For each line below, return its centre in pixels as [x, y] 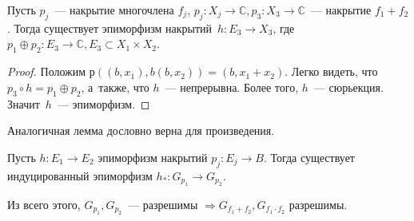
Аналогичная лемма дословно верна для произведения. [141, 130]
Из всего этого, [44, 204]
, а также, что [115, 87]
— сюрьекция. [348, 87]
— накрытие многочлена [114, 10]
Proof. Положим [47, 71]
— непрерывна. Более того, [232, 87]
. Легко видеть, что [331, 71]
